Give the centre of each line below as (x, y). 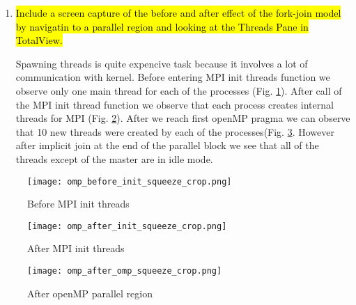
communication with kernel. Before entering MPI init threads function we (173, 77)
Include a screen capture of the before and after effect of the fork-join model (178, 13)
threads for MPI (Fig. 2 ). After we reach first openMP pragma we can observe (183, 118)
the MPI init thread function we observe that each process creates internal (175, 104)
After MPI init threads (76, 248)
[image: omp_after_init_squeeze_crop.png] (127, 226)
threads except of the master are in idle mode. (114, 158)
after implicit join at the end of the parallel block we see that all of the (167, 145)
